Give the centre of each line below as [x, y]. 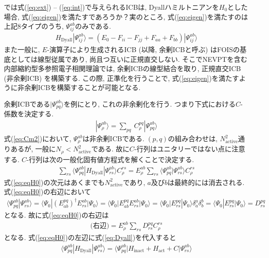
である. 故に [110, 149]
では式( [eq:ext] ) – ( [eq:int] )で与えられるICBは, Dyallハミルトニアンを [112, 7]
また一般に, [22, 49]
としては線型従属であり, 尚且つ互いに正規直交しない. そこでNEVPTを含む [129, 59]
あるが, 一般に [33, 149]
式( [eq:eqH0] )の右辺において [47, 192]
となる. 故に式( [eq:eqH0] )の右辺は [56, 215]
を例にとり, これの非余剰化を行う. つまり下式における [150, 103]
